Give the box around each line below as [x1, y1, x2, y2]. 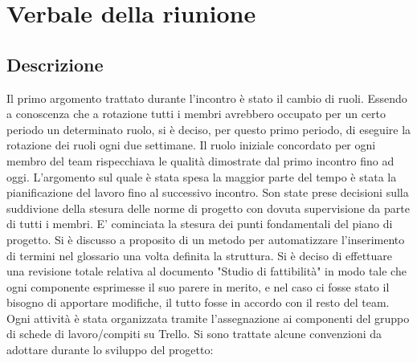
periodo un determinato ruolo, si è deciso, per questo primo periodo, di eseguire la [6, 120, 411, 137]
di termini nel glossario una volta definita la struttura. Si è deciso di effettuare [6, 247, 393, 263]
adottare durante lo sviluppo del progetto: [6, 341, 214, 358]
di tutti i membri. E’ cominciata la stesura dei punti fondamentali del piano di [6, 215, 393, 232]
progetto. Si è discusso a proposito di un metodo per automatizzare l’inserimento [6, 230, 405, 247]
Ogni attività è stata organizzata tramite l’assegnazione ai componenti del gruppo [6, 309, 410, 326]
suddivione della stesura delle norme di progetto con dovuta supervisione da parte [6, 199, 410, 216]
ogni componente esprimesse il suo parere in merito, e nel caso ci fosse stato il [6, 278, 390, 295]
